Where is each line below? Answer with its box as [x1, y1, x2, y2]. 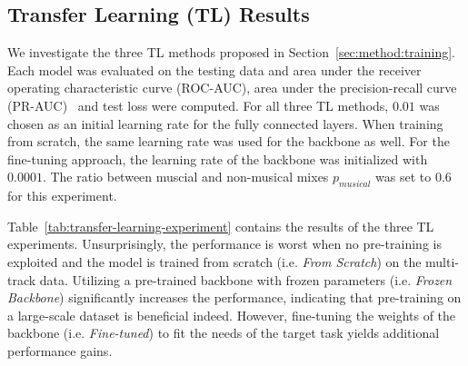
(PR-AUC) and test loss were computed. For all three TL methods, [7, 95, 389, 114]
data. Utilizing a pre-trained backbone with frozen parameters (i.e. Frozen [39, 270, 453, 289]
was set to [375, 167, 432, 186]
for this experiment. [7, 186, 117, 205]
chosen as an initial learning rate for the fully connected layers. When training [7, 114, 443, 133]
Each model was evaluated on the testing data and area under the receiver [7, 60, 422, 79]
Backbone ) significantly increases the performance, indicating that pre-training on [7, 288, 462, 307]
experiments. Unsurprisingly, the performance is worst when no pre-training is [7, 234, 442, 253]
